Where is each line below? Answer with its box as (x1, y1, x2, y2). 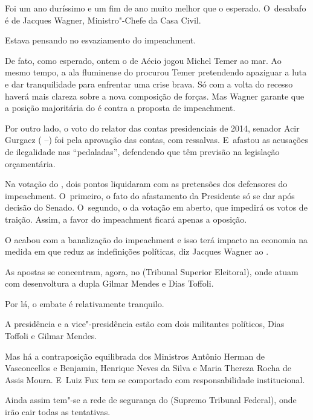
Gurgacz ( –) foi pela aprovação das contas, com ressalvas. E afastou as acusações (5, 133, 308, 146)
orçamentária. (5, 157, 56, 170)
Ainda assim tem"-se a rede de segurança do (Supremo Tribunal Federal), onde (5, 393, 297, 406)
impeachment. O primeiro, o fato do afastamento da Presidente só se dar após (5, 189, 295, 202)
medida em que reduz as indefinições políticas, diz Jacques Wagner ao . (5, 245, 269, 258)
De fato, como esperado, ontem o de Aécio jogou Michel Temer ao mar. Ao (5, 54, 282, 66)
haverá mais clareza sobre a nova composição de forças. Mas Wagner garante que (5, 89, 305, 102)
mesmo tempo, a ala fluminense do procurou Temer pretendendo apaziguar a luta (5, 66, 307, 78)
